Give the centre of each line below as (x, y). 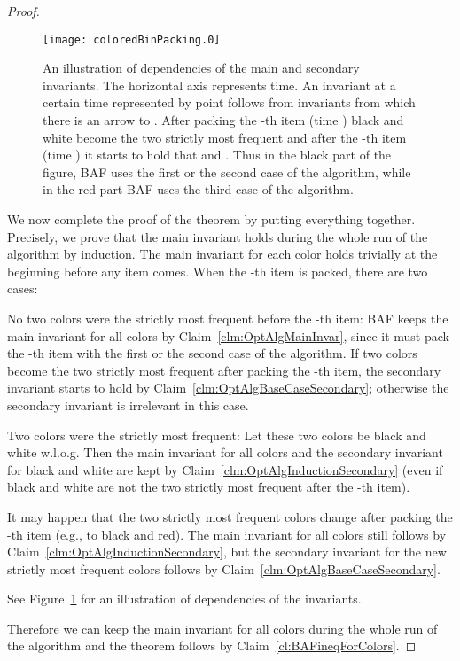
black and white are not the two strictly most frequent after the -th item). (209, 487)
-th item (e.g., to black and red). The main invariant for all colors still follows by (227, 534)
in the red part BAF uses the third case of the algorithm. (198, 189)
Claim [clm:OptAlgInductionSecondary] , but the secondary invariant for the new (227, 552)
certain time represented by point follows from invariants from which (229, 102)
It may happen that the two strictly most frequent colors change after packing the (230, 516)
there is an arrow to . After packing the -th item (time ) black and (223, 120)
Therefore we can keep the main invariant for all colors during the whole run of (222, 628)
